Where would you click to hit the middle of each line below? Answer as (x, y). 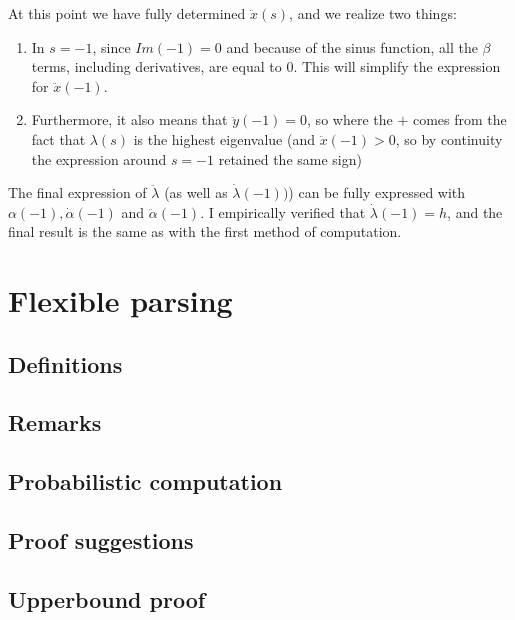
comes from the (459, 119)
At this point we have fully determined (127, 13)
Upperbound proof (107, 598)
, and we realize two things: (373, 13)
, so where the (350, 119)
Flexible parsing (120, 300)
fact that (58, 138)
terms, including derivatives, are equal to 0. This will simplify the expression (266, 66)
